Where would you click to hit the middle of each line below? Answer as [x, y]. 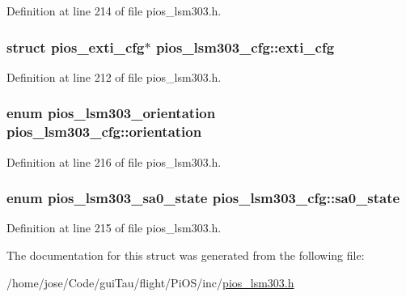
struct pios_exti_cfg [76, 47]
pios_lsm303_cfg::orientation [104, 132]
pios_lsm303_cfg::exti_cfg [245, 47]
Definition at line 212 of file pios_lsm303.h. [114, 76]
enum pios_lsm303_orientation [111, 113]
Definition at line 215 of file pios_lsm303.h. [114, 228]
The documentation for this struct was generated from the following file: [186, 255]
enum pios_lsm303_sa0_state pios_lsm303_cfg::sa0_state [203, 198]
